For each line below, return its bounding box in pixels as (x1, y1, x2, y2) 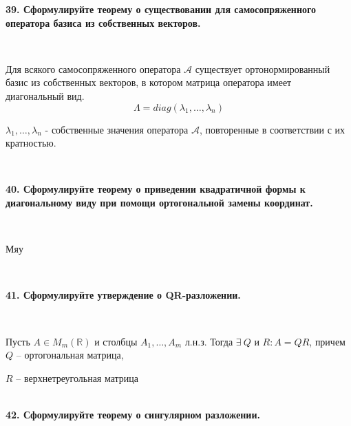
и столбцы (94, 334, 138, 348)
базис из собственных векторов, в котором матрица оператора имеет (6, 75, 292, 89)
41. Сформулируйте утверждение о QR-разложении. (6, 288, 241, 302)
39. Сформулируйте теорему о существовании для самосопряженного (6, 2, 317, 16)
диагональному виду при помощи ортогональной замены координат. (6, 195, 313, 209)
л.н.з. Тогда (184, 334, 233, 348)
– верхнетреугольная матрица (16, 370, 139, 385)
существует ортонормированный (195, 61, 330, 76)
